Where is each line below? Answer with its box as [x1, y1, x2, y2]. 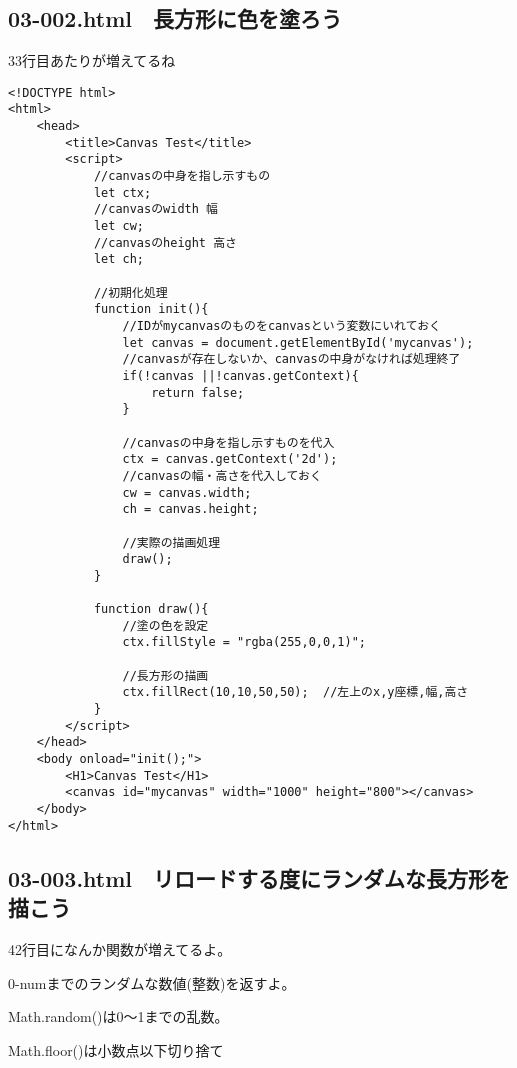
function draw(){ [93, 602, 209, 617]
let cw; [93, 219, 145, 234]
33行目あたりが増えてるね [8, 50, 176, 71]
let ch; [93, 252, 145, 267]
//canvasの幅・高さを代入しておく [122, 468, 322, 483]
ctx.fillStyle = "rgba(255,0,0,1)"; [122, 635, 366, 650]
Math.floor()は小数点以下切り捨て [8, 1039, 224, 1060]
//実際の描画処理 [122, 535, 221, 550]
